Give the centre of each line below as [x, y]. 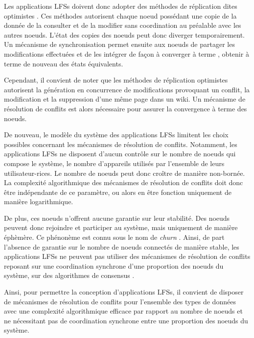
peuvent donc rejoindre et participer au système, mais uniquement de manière [121, 227]
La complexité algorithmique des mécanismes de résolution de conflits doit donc [124, 182]
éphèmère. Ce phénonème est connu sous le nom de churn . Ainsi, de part [114, 237]
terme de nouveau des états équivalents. [64, 63]
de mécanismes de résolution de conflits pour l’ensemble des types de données [120, 301]
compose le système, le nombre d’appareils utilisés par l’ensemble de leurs [114, 163]
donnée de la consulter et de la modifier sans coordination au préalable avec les [123, 25]
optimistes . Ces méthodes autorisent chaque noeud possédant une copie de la [120, 15]
